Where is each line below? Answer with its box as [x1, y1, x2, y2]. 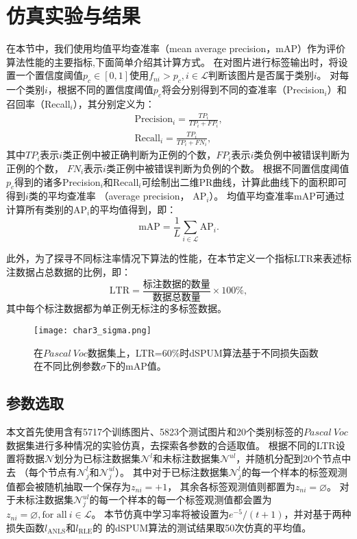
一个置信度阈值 [15, 68, 83, 82]
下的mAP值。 [106, 359, 167, 373]
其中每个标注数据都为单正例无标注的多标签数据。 [6, 301, 227, 315]
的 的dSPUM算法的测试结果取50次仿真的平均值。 [93, 520, 312, 534]
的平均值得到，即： [90, 202, 177, 216]
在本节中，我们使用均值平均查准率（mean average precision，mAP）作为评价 [6, 41, 345, 56]
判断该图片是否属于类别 [208, 68, 314, 82]
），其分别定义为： [73, 96, 155, 110]
